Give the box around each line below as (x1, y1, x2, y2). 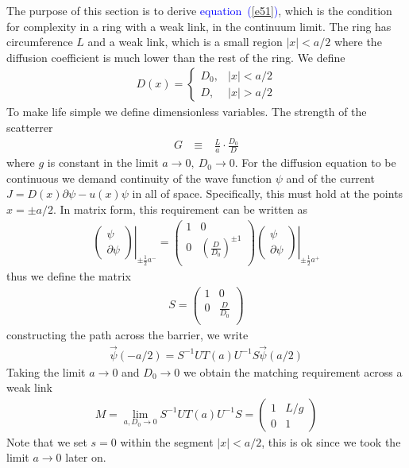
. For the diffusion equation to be (234, 154, 396, 171)
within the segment (120, 433, 214, 450)
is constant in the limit (47, 154, 159, 171)
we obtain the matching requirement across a (183, 363, 403, 380)
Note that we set (6, 433, 87, 450)
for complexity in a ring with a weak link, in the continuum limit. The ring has (6, 17, 392, 34)
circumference (6, 33, 73, 50)
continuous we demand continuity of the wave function (6, 169, 272, 186)
